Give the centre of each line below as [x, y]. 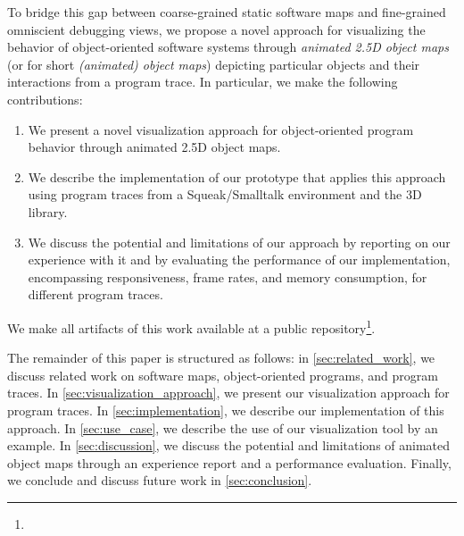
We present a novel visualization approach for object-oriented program [221, 129]
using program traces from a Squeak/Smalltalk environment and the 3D [225, 194]
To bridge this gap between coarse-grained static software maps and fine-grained [227, 12]
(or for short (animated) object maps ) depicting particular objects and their [214, 64]
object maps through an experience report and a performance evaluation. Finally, [229, 462]
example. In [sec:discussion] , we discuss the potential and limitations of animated [229, 445]
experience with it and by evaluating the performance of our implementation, [239, 260]
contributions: [45, 99]
